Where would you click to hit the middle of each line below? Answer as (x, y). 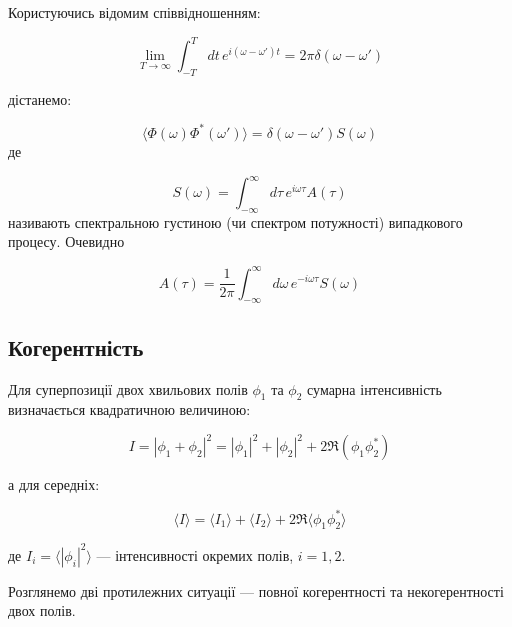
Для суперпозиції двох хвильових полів (128, 388)
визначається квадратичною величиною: (129, 409)
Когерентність (76, 346)
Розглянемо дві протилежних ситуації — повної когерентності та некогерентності (256, 590)
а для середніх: (54, 484)
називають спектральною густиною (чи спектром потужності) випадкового (235, 221)
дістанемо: (40, 98)
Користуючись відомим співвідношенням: (134, 12)
